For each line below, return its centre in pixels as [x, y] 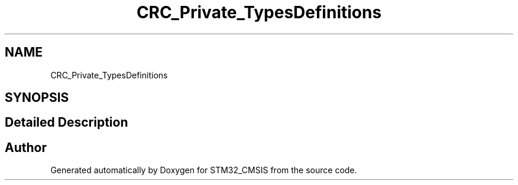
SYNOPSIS [37, 98]
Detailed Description [67, 123]
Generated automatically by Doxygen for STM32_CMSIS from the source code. [204, 170]
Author [26, 147]
